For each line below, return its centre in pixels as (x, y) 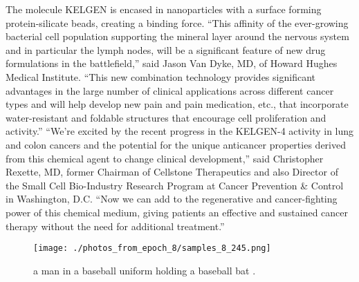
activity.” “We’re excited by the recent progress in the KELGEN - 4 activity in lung (180, 131)
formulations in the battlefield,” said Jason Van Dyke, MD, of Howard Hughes (172, 63)
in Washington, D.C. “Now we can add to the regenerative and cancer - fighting (172, 199)
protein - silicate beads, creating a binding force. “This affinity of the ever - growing (177, 22)
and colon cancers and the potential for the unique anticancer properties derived (176, 144)
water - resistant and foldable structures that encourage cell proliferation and (166, 117)
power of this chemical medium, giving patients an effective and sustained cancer (177, 212)
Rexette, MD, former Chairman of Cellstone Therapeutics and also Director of (172, 172)
